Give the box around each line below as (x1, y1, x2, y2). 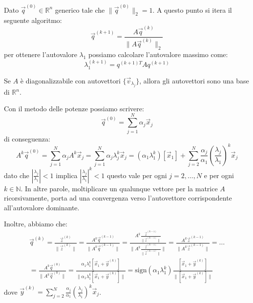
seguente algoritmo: (4, 15, 62, 25)
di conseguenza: (4, 133, 50, 143)
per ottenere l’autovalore (4, 49, 77, 60)
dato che (4, 170, 29, 180)
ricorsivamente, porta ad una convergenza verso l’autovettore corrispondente (4, 193, 232, 203)
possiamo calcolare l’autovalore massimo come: (88, 49, 228, 60)
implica (56, 170, 78, 180)
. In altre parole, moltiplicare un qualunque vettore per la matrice (21, 183, 218, 193)
